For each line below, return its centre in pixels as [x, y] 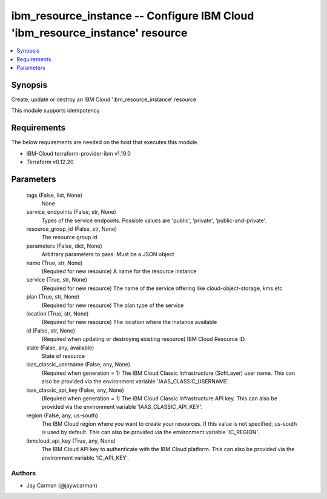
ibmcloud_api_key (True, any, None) [71, 441]
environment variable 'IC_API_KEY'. [85, 458]
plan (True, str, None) [53, 297]
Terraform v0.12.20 [50, 162]
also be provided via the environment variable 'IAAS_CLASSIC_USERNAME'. [136, 382]
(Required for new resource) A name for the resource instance [119, 271]
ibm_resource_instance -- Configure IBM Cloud [133, 16]
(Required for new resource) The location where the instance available [129, 322]
